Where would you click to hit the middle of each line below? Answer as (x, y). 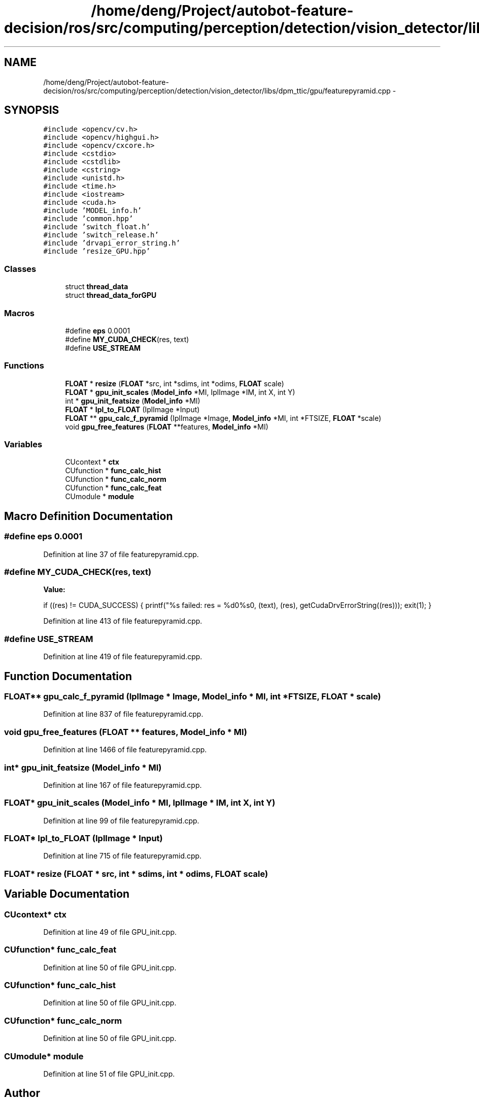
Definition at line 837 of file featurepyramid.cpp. (123, 714)
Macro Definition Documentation (89, 516)
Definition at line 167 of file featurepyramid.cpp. (123, 785)
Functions (24, 366)
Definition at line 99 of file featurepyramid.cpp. (121, 820)
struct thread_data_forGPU (111, 295)
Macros (19, 313)
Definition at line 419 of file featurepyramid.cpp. (123, 657)
